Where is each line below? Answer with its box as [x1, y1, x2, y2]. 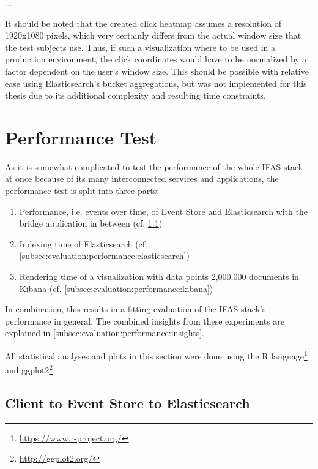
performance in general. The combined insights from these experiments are [5, 314, 285, 327]
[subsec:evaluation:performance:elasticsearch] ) [19, 249, 190, 262]
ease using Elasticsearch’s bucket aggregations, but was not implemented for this [5, 77, 307, 89]
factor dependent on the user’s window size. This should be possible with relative [5, 64, 309, 77]
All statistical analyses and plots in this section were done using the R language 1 [5, 348, 308, 362]
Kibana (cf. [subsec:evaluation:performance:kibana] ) [19, 282, 213, 295]
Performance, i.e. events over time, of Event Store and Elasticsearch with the [19, 204, 308, 217]
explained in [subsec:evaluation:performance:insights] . [5, 326, 204, 339]
